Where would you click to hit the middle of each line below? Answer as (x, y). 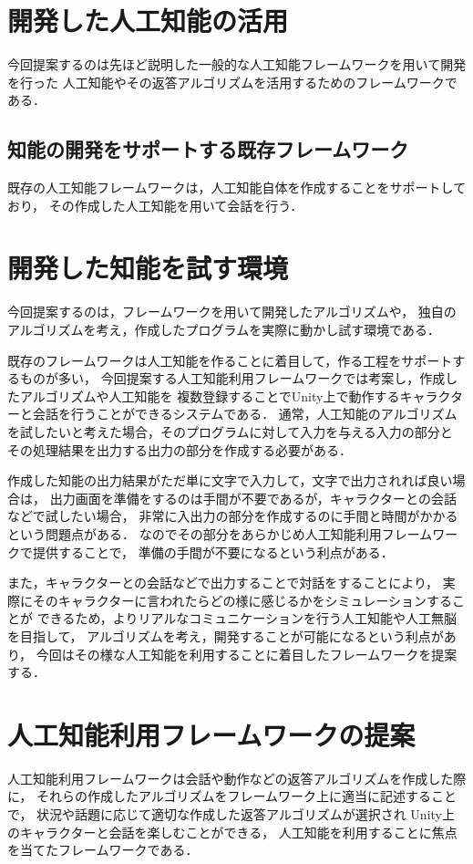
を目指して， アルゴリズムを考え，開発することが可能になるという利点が (226, 635)
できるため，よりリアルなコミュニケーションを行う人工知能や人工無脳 (247, 618)
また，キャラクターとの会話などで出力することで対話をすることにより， (223, 583)
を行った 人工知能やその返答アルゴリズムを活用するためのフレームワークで (232, 82)
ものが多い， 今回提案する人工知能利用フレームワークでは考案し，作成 (232, 378)
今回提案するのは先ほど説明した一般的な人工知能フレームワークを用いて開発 (237, 64)
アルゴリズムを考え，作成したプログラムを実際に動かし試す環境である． (224, 330)
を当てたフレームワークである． (103, 850)
